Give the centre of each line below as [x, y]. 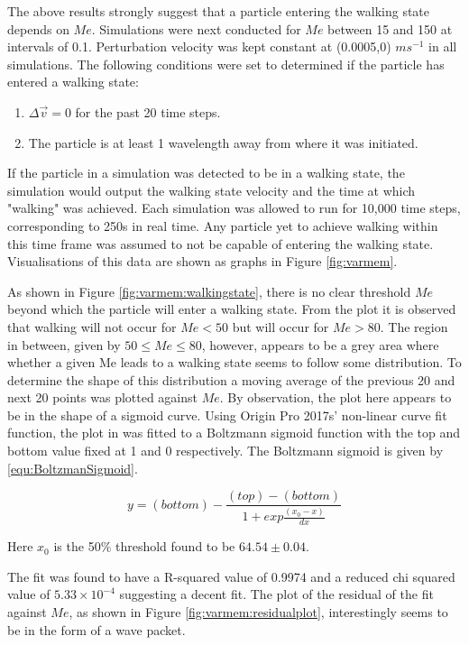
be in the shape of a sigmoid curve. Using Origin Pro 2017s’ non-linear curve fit [227, 415]
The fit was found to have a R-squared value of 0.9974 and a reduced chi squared [231, 576]
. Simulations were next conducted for [196, 28]
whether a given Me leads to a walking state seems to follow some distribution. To [234, 362]
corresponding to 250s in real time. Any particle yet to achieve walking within [223, 225]
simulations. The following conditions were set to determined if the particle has [226, 64]
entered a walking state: [73, 82]
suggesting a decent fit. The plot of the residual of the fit [276, 594]
